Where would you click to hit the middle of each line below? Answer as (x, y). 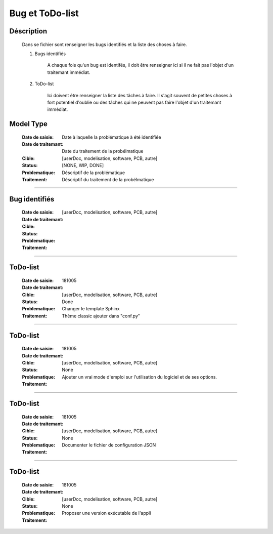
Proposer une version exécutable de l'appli (106, 513)
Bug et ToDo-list (44, 13)
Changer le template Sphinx (91, 309)
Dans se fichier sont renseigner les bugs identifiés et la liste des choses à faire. (104, 44)
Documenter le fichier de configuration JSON (109, 445)
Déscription (28, 31)
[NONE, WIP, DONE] (83, 166)
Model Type (28, 124)
